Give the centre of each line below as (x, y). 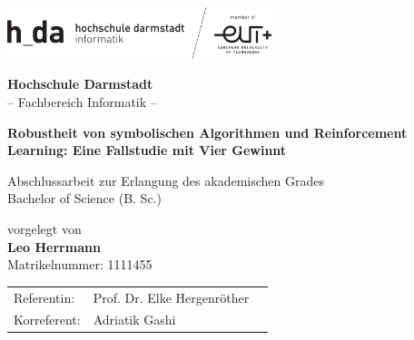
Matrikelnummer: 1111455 (80, 264)
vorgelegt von (44, 228)
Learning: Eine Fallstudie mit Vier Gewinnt (147, 150)
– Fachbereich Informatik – (82, 102)
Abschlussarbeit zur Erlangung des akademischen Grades (166, 180)
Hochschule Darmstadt (80, 84)
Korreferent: (47, 320)
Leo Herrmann (54, 246)
